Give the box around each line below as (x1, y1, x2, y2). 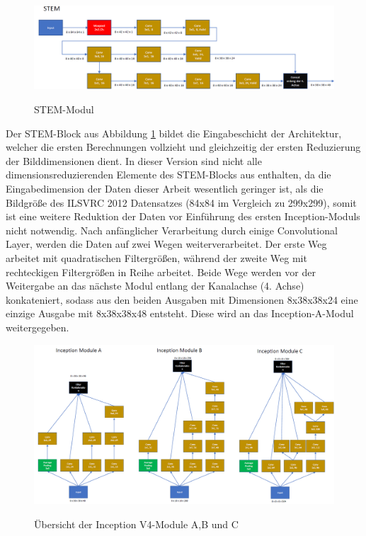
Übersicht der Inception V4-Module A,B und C (34, 516, 239, 531)
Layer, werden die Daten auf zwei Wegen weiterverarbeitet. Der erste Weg (6, 236, 327, 251)
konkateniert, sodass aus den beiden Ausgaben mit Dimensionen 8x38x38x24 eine (6, 292, 358, 307)
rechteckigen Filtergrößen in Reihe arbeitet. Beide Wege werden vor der (6, 264, 316, 279)
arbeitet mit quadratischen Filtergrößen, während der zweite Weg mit (6, 250, 307, 265)
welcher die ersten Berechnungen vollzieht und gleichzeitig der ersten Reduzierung (6, 139, 361, 154)
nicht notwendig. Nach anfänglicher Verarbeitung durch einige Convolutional (6, 222, 338, 237)
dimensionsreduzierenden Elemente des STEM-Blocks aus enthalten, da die (6, 167, 331, 182)
